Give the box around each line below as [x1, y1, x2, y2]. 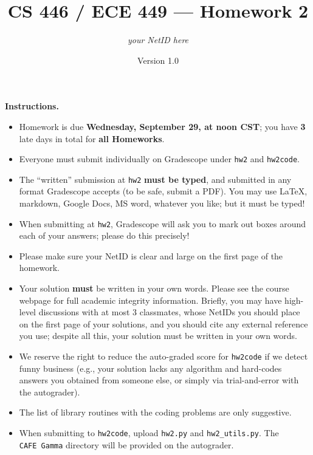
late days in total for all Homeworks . [19, 132, 165, 145]
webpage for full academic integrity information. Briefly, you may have [19, 293, 282, 306]
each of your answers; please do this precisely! [19, 229, 190, 242]
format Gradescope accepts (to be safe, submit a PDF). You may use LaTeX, [19, 185, 308, 197]
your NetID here [127, 33, 189, 46]
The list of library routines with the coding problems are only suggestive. [19, 406, 292, 419]
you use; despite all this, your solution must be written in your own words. [19, 329, 297, 342]
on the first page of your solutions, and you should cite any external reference [19, 317, 308, 330]
